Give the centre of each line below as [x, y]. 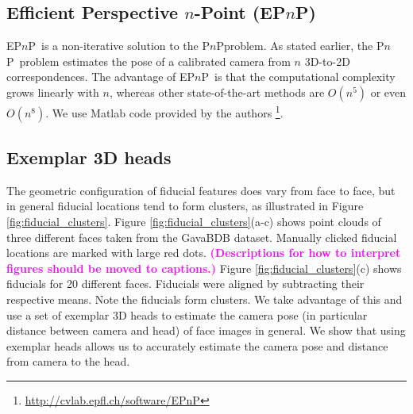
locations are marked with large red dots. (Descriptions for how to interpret [204, 253]
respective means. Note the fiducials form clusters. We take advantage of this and [205, 299]
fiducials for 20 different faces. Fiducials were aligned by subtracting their [185, 284]
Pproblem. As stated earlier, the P [300, 46]
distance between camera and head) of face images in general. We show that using [206, 330]
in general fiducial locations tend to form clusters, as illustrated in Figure [185, 206]
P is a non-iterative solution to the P [119, 46]
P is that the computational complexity [298, 77]
